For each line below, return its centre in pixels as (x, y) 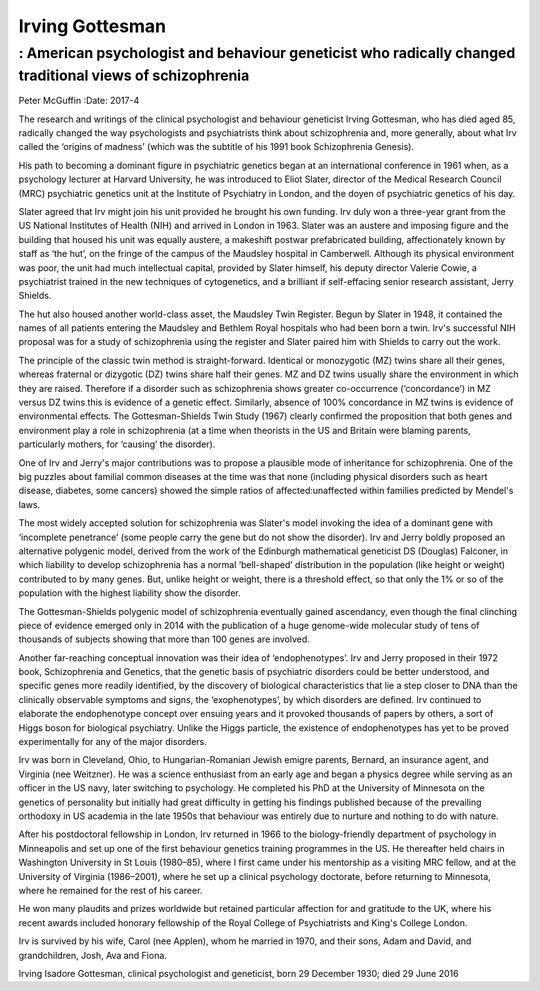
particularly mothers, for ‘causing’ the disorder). (117, 444)
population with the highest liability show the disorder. (130, 593)
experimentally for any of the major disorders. (112, 742)
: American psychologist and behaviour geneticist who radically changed (267, 53)
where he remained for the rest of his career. (110, 890)
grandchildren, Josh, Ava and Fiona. (92, 955)
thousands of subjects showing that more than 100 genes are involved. (164, 639)
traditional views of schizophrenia (134, 75)
